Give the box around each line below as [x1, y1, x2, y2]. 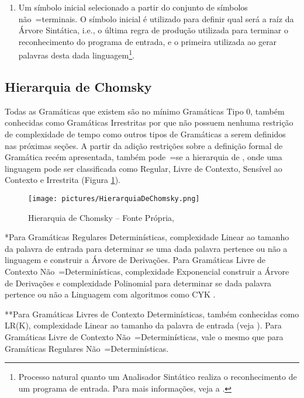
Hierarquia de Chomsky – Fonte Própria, [28, 211, 174, 223]
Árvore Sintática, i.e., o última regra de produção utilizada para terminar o [18, 24, 288, 36]
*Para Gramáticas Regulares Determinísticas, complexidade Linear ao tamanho [5, 231, 289, 243]
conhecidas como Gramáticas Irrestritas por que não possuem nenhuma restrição [5, 116, 293, 129]
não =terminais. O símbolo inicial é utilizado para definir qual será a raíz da [18, 12, 294, 25]
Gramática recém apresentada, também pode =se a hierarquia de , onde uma [5, 151, 282, 163]
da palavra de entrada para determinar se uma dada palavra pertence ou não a [5, 242, 288, 254]
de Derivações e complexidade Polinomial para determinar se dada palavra [5, 276, 272, 289]
